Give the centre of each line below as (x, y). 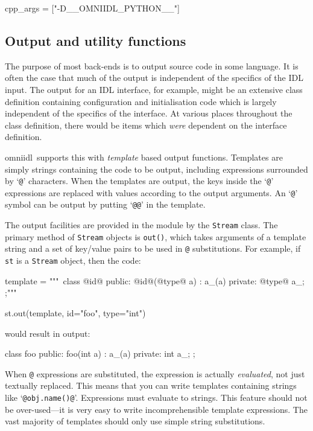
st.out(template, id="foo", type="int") (75, 312)
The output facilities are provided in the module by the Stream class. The (141, 225)
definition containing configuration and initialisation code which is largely (141, 101)
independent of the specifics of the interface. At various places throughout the (149, 113)
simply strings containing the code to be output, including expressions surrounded (156, 169)
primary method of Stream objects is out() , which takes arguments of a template (156, 236)
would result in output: (48, 333)
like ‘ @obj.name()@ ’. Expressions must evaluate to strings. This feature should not (156, 397)
